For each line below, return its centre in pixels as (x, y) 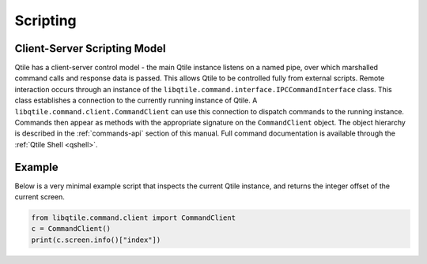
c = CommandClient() (71, 229)
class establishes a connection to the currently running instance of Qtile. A (136, 100)
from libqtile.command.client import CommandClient (134, 218)
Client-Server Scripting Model (90, 48)
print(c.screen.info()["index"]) (96, 240)
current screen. (40, 197)
